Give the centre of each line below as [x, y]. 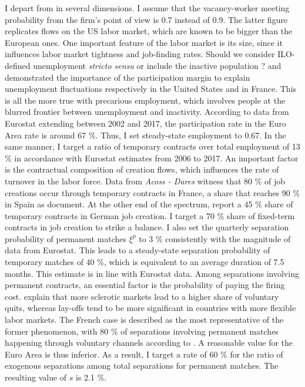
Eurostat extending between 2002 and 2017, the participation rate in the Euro [145, 123]
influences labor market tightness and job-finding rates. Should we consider [140, 54]
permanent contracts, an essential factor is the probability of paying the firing [145, 285]
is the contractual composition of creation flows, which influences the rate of [142, 169]
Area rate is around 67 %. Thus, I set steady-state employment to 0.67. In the [145, 135]
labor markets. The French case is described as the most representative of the [144, 320]
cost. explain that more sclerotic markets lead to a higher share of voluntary [142, 296]
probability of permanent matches [66, 238]
